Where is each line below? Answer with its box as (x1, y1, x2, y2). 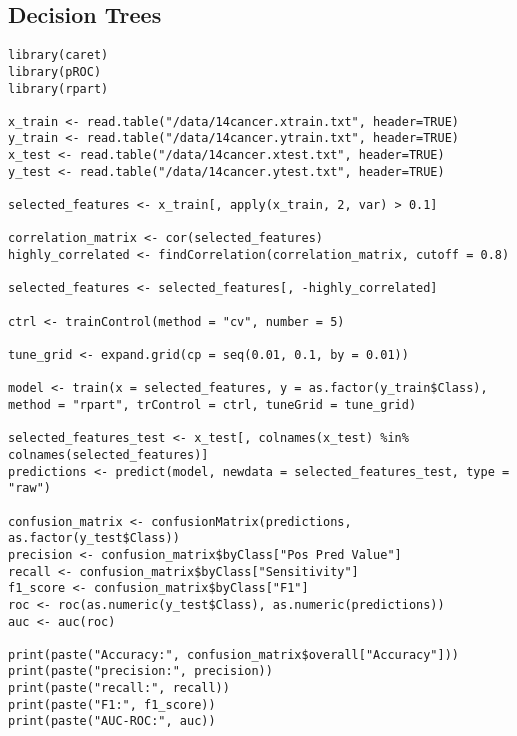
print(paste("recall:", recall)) (8, 681, 230, 696)
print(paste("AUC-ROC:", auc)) (8, 714, 216, 729)
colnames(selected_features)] (8, 447, 209, 462)
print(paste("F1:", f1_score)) (8, 697, 216, 712)
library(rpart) (8, 81, 109, 96)
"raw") (8, 481, 51, 496)
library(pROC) (8, 64, 102, 79)
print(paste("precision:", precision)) (8, 664, 273, 679)
